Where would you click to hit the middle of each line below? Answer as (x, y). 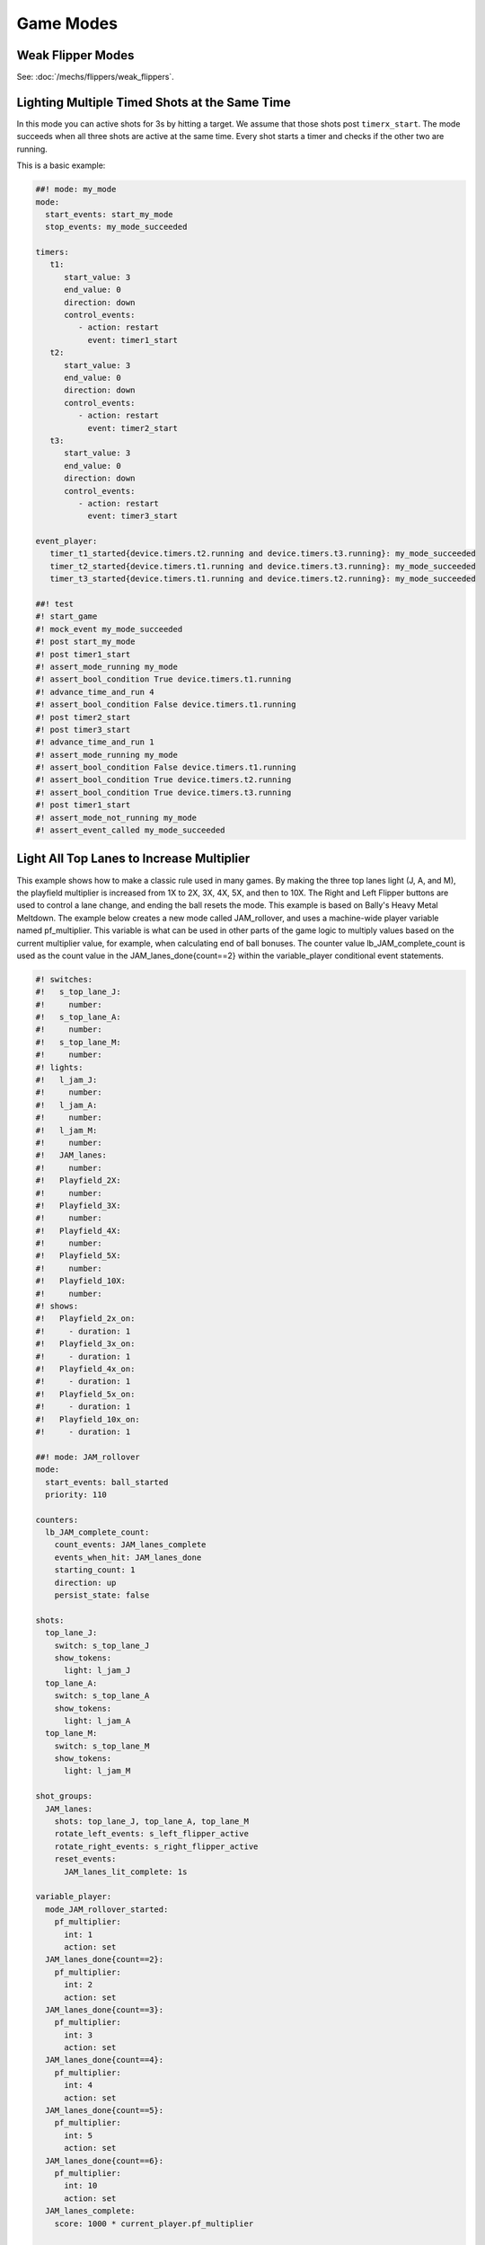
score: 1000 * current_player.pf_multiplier (154, 2223)
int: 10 (81, 2186)
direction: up (85, 1582)
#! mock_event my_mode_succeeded (109, 629)
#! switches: (64, 979)
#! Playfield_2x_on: (85, 1319)
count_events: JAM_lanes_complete (130, 1545)
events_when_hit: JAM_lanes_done (128, 1557)
